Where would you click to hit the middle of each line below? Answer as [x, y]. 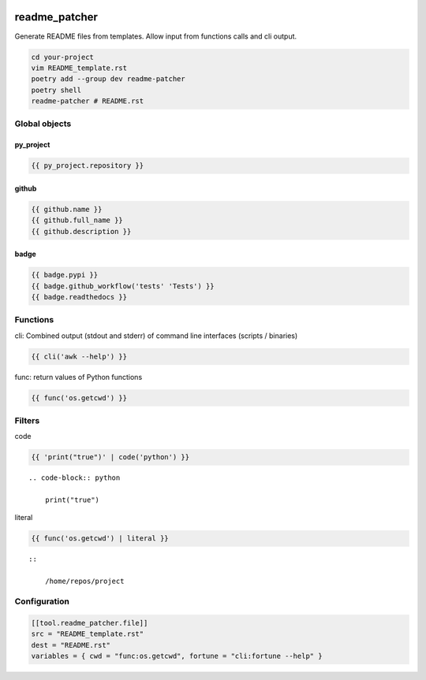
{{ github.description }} [81, 231]
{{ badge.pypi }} [65, 275]
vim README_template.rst [79, 68]
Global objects [43, 124]
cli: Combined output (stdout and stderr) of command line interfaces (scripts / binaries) [156, 336]
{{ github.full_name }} [77, 220]
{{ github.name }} [67, 209]
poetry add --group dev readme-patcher [108, 79]
